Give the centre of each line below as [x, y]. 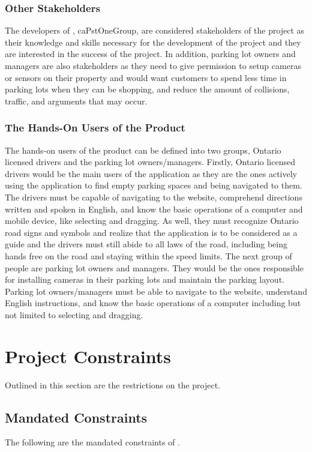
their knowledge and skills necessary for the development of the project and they [153, 42]
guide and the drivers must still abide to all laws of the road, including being [146, 244]
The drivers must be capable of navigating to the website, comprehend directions [154, 197]
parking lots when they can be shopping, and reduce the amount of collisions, [147, 89]
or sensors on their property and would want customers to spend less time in [146, 77]
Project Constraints [88, 356]
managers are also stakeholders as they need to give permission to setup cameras [153, 65]
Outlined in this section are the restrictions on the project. [113, 384]
